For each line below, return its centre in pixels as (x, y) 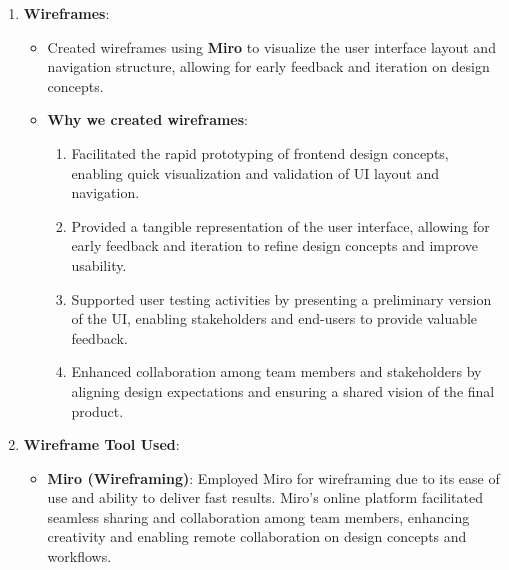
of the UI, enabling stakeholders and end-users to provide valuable (274, 318)
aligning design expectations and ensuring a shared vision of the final (283, 390)
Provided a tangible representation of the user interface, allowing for (280, 225)
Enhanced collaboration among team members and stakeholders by (276, 371)
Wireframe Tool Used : (101, 444)
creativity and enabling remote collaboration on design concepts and (257, 536)
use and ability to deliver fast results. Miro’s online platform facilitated (265, 497)
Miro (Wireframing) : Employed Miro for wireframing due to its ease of (273, 477)
